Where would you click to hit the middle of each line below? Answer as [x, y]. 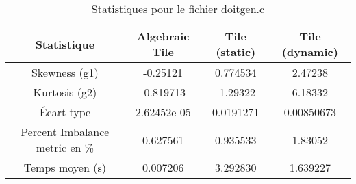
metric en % [65, 147]
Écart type [65, 112]
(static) [236, 52]
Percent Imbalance [65, 132]
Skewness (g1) [65, 72]
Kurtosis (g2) [65, 92]
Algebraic [163, 36]
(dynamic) [310, 52]
